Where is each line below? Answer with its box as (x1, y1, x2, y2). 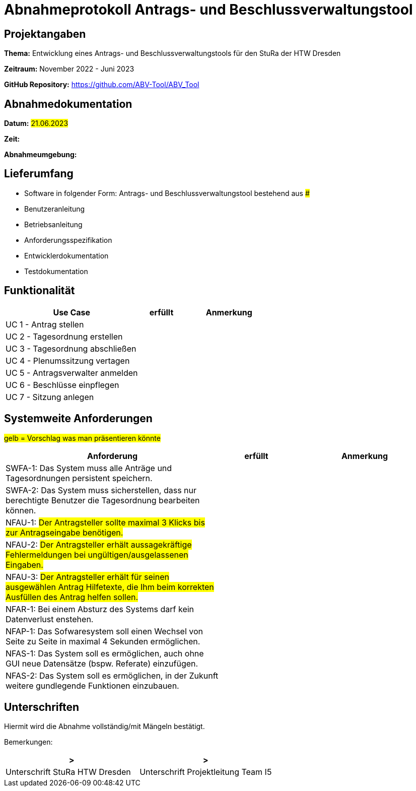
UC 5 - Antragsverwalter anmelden (6, 367, 138, 378)
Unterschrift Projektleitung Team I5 (140, 767, 272, 777)
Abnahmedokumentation (4, 97, 132, 110)
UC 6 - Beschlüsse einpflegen (6, 379, 119, 390)
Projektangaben (4, 27, 86, 40)
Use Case (53, 307, 91, 317)
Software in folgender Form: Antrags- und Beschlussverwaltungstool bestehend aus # (24, 188, 310, 197)
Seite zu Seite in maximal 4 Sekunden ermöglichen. (6, 636, 200, 646)
